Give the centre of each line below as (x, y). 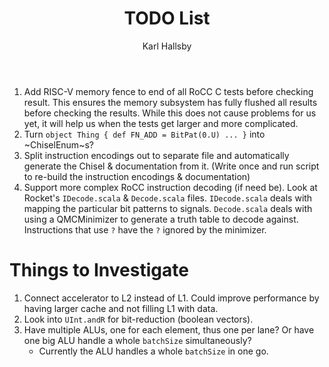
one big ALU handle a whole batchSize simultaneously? (137, 340)
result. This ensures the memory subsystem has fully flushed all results (170, 102)
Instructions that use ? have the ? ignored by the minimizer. (145, 229)
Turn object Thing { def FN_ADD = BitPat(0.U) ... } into (144, 134)
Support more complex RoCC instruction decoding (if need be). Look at (170, 187)
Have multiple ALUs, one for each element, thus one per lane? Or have (169, 329)
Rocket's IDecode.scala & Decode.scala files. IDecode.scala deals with (168, 198)
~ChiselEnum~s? (58, 144)
